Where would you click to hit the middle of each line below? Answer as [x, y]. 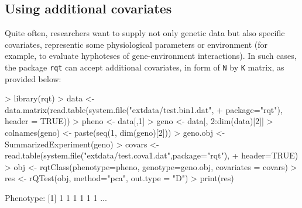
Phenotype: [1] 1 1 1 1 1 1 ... [56, 197]
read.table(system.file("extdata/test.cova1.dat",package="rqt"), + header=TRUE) [152, 155]
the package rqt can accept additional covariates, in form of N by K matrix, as [145, 67]
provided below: [33, 78]
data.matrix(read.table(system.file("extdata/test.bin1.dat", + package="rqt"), [144, 109]
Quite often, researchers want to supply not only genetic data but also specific [145, 33]
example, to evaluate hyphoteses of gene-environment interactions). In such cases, [151, 56]
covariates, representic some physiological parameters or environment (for [136, 44]
